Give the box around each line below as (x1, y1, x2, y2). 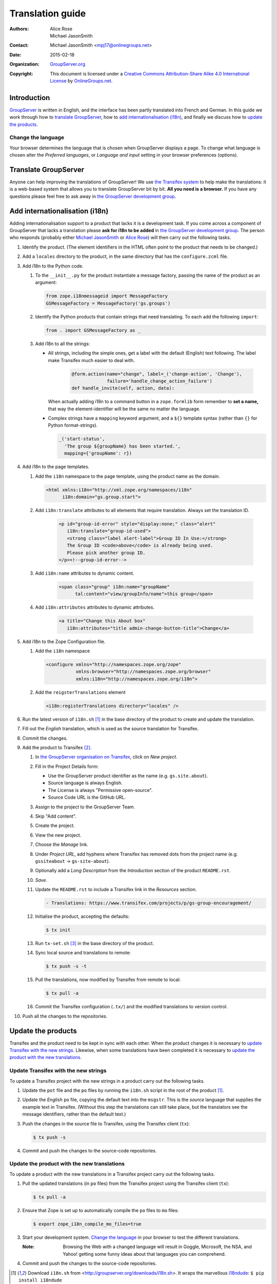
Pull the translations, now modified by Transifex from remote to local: (35, 976, 181, 983)
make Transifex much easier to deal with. (48, 357, 135, 363)
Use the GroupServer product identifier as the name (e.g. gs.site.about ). (48, 773, 208, 779)
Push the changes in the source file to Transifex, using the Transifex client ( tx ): (22, 1120, 190, 1127)
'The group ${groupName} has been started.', (64, 443, 181, 449)
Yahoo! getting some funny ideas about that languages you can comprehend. (63, 1251, 226, 1257)
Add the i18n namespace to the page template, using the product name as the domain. (35, 473, 220, 479)
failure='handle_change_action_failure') (107, 378, 212, 384)
